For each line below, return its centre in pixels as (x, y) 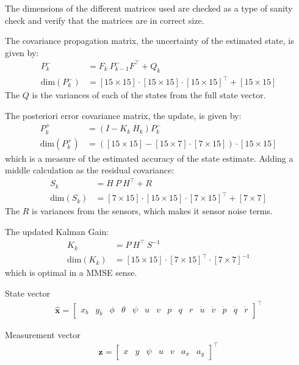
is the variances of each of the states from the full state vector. (149, 95)
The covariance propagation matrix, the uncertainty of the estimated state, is (149, 41)
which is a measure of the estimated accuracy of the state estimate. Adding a (149, 158)
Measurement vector (43, 334)
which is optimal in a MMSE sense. (71, 273)
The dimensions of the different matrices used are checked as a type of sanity (149, 8)
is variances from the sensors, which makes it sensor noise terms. (152, 211)
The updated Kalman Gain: (57, 232)
